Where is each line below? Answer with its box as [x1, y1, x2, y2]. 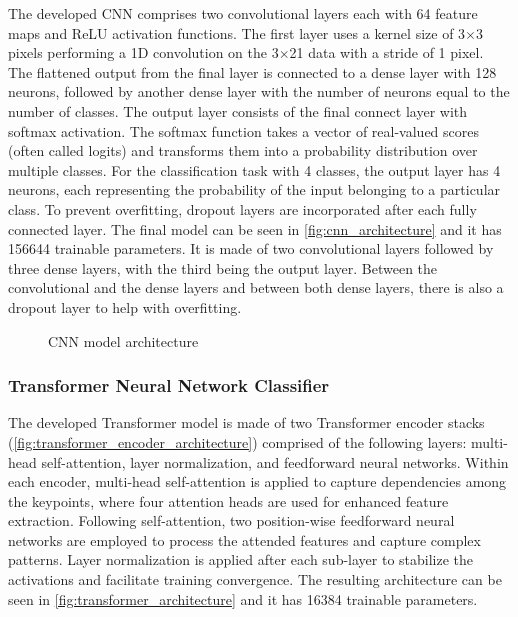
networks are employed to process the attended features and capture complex [8, 529, 481, 550]
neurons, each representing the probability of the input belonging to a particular [8, 179, 501, 200]
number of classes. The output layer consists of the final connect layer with [8, 100, 468, 121]
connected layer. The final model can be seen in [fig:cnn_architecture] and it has [8, 218, 502, 239]
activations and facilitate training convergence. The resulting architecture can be [8, 569, 502, 590]
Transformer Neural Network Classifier [8, 373, 330, 398]
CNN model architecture [48, 330, 199, 351]
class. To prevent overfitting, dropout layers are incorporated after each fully [8, 198, 477, 219]
